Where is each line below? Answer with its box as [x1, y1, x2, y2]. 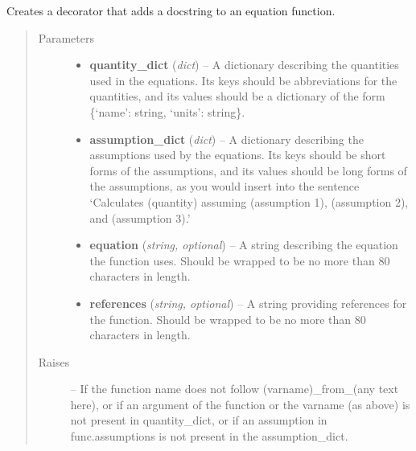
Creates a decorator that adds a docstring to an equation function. [6, 2, 336, 18]
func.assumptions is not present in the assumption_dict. [70, 428, 348, 445]
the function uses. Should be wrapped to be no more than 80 [89, 252, 390, 269]
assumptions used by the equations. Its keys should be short [89, 146, 386, 163]
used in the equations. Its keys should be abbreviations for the [89, 72, 397, 88]
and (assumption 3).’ [89, 209, 191, 226]
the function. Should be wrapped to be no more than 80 [89, 310, 366, 327]
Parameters [38, 29, 94, 46]
